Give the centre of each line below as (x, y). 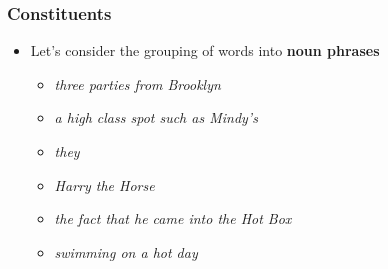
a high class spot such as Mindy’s (156, 117)
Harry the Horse (104, 184)
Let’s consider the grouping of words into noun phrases (205, 50)
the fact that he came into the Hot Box (173, 218)
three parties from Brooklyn (137, 83)
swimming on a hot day (126, 251)
